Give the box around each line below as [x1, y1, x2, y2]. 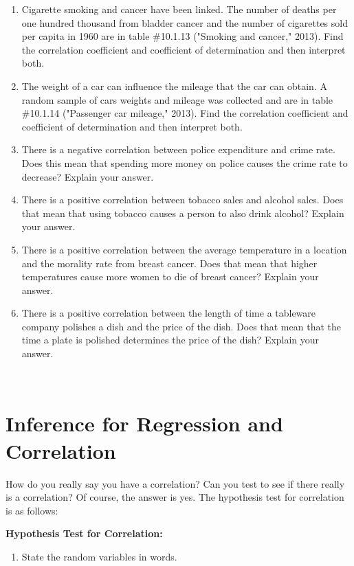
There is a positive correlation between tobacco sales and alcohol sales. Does [21, 192, 344, 207]
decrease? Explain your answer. [21, 169, 154, 183]
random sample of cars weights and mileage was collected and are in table [21, 92, 333, 106]
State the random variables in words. [21, 549, 177, 563]
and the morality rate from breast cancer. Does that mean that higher [21, 256, 318, 270]
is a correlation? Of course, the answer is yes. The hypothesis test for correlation [5, 490, 344, 504]
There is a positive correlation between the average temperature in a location [21, 242, 347, 256]
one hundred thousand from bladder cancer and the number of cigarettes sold [21, 15, 348, 30]
